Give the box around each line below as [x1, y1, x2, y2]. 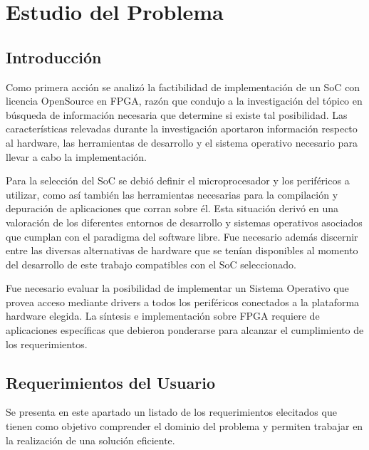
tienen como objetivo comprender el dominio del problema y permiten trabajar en [6, 419, 363, 434]
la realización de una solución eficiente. [6, 432, 175, 447]
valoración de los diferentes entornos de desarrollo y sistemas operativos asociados [6, 214, 363, 229]
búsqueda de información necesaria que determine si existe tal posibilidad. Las [6, 107, 348, 122]
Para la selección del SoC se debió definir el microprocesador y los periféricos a [6, 173, 350, 188]
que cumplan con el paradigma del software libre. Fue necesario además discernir [6, 229, 358, 244]
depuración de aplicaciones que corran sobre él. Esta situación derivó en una [6, 201, 338, 216]
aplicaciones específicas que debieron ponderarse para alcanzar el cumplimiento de [6, 323, 364, 337]
